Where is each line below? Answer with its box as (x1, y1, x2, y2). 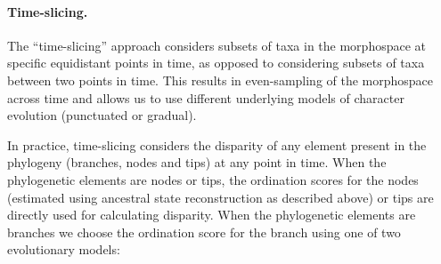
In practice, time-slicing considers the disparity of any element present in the (7, 135, 427, 154)
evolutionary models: (7, 240, 120, 259)
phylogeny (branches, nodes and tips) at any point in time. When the (7, 153, 387, 172)
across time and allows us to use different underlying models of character (7, 88, 404, 107)
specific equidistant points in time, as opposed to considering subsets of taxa (7, 53, 425, 72)
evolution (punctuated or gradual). (7, 106, 197, 124)
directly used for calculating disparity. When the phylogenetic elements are (7, 205, 416, 224)
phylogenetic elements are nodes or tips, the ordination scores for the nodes (7, 170, 419, 188)
